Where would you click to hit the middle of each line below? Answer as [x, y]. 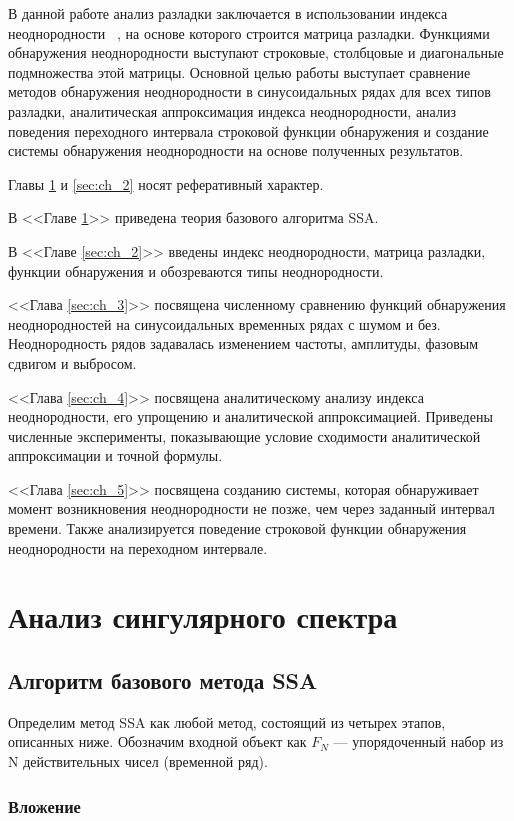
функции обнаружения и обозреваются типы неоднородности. [196, 270]
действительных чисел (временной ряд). [145, 761]
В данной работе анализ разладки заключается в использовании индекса [228, 13]
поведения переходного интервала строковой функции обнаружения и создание [248, 130]
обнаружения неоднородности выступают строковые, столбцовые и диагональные [256, 52]
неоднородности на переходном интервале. [138, 547]
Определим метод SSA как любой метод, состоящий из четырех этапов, [227, 721]
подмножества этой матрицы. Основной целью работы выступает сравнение [239, 71]
